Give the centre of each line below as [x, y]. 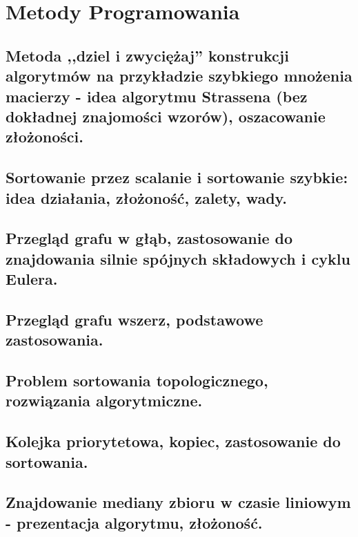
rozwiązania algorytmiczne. [104, 401]
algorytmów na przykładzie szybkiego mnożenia [179, 76]
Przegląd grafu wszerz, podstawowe [135, 319]
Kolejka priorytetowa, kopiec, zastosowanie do [173, 441]
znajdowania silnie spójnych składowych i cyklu [178, 258]
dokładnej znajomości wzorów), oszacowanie [166, 116]
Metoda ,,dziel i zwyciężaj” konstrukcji [147, 55]
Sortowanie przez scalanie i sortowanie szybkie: [177, 177]
